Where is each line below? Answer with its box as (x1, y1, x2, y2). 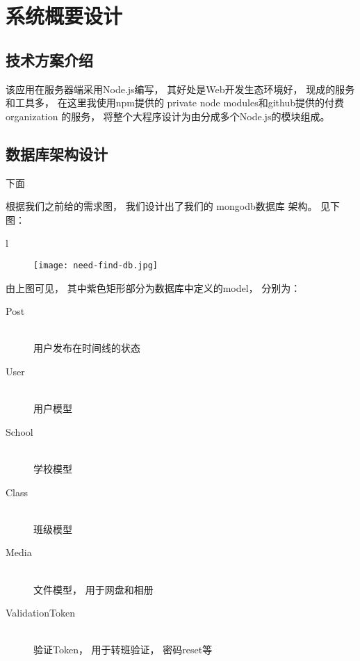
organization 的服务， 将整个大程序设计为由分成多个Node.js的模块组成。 (6, 108, 330, 123)
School (6, 424, 33, 439)
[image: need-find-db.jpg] (33, 260, 158, 270)
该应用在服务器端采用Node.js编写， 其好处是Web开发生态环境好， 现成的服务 (6, 81, 355, 96)
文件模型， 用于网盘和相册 (33, 582, 154, 596)
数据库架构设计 (6, 142, 108, 164)
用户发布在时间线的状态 (33, 341, 140, 355)
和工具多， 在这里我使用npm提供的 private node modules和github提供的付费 (6, 95, 345, 110)
